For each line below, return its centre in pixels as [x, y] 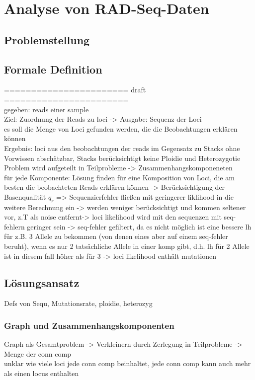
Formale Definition [53, 69]
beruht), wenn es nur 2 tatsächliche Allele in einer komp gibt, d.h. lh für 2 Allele [127, 246]
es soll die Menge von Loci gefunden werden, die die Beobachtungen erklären [121, 128]
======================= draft [75, 90]
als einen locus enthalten [42, 373]
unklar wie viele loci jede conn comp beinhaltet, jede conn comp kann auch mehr [127, 363]
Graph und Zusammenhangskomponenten [89, 325]
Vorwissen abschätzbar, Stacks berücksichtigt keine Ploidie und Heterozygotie [122, 158]
